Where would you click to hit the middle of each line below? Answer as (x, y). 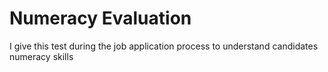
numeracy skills (41, 56)
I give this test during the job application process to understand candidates (164, 46)
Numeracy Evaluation (100, 18)
